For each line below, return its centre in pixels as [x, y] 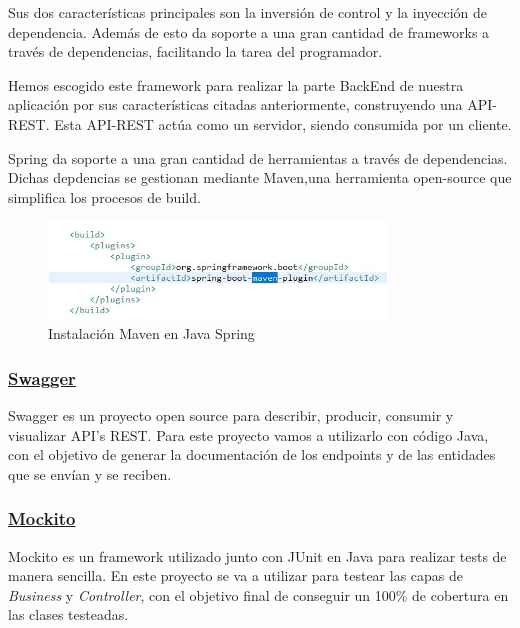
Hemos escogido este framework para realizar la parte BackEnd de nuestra [236, 84]
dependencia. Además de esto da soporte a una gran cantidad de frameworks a [249, 31]
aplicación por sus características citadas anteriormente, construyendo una [235, 104]
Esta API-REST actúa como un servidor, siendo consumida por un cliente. [283, 123]
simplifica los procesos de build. [104, 196]
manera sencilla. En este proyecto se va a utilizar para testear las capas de [235, 575]
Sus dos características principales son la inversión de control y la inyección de [248, 12]
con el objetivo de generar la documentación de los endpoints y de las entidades [252, 454]
